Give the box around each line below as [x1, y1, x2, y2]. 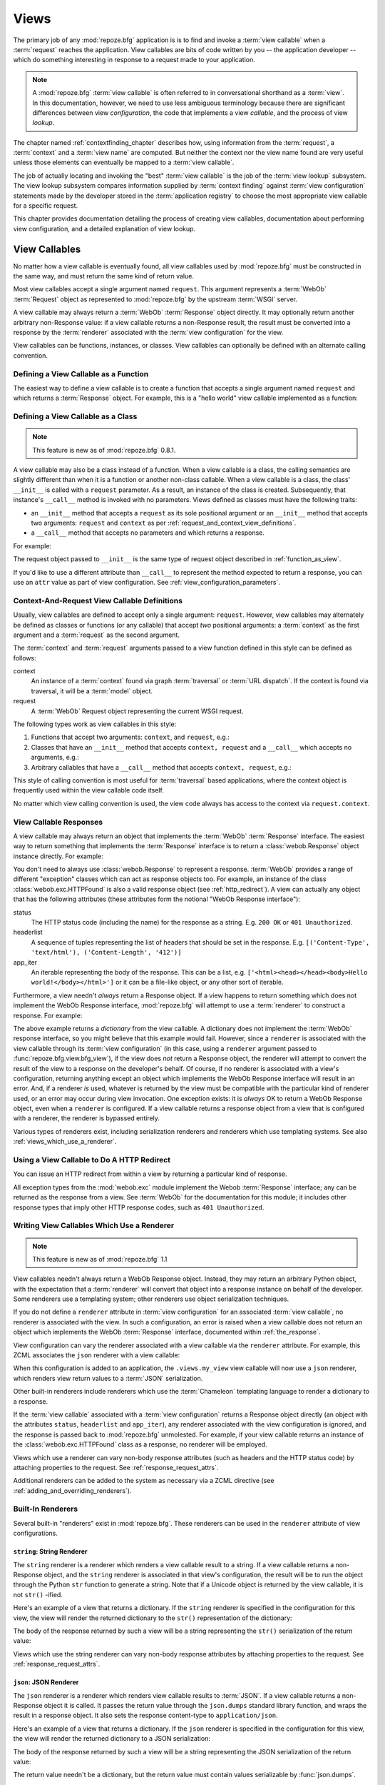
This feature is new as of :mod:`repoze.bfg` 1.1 [32, 1254, 168, 1263]
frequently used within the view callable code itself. [13, 786, 164, 795]
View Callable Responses [13, 817, 103, 827]
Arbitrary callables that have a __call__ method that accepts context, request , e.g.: [31, 763, 292, 771]
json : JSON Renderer [13, 1678, 79, 1686]
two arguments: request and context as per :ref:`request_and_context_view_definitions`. [31, 518, 297, 528]
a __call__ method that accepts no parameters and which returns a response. [31, 528, 265, 537]
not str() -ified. [13, 1590, 63, 1599]
